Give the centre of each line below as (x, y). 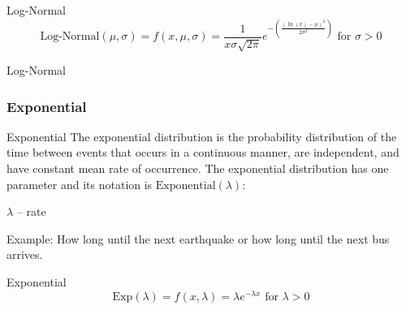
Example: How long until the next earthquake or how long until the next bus (198, 238)
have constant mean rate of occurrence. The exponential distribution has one (198, 168)
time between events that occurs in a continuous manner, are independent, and (203, 152)
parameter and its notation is (80, 184)
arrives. (25, 254)
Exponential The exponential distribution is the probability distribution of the (202, 136)
